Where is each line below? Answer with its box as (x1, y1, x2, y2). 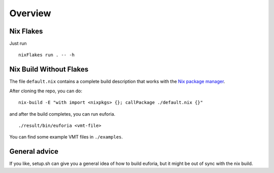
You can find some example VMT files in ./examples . (9, 134, 123, 140)
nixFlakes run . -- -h (18, 52, 75, 58)
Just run (9, 41, 27, 47)
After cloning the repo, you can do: (9, 88, 82, 94)
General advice (9, 147, 58, 156)
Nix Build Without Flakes (9, 65, 89, 74)
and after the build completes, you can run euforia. (9, 111, 116, 117)
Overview (9, 8, 51, 19)
